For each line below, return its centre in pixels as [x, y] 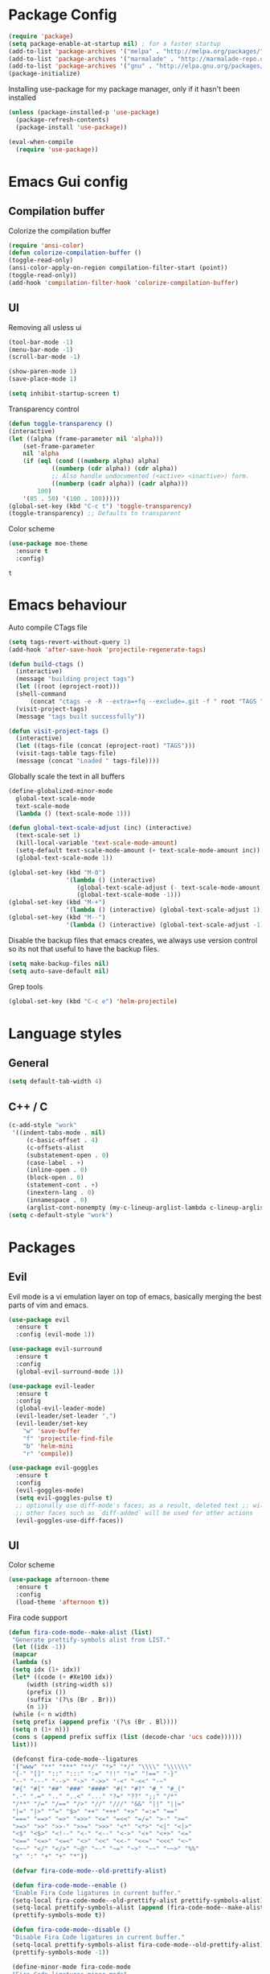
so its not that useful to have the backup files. [84, 948]
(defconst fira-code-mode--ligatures [75, 1759]
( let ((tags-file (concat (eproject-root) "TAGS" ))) [106, 746]
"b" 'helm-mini [48, 1446]
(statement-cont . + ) [62, 1185]
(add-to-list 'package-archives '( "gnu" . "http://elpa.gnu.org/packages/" [138, 66]
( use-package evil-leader [51, 1386]
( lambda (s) [32, 1662]
